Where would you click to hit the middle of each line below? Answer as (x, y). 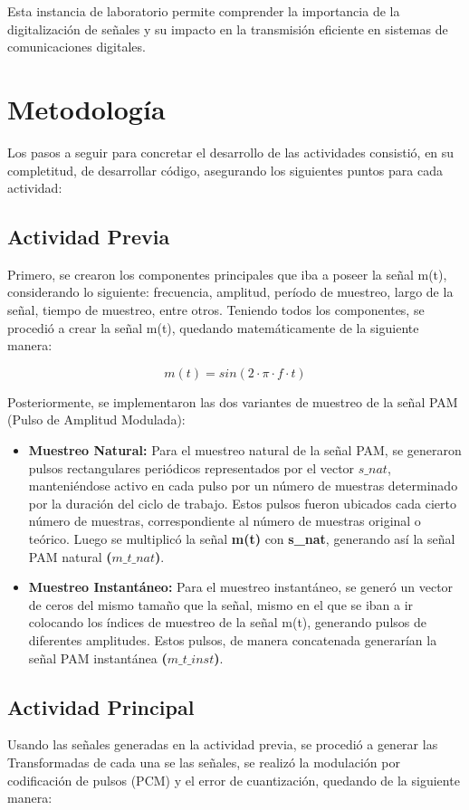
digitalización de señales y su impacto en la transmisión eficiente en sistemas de (228, 29)
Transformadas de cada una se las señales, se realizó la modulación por (204, 762)
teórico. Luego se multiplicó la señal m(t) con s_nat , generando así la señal (242, 539)
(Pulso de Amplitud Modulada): (96, 419)
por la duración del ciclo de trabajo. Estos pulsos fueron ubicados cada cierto (242, 503)
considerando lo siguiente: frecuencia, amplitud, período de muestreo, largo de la (230, 292)
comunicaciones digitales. (77, 47)
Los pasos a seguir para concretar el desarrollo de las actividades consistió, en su (231, 152)
